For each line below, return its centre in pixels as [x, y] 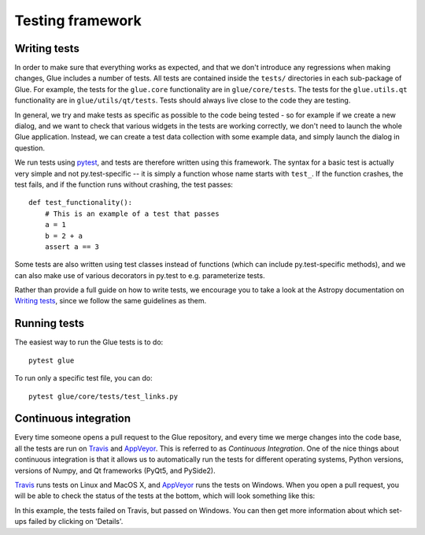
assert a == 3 [72, 247]
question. [30, 148]
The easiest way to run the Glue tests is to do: [89, 342]
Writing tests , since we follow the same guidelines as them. [111, 301]
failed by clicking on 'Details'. [76, 522]
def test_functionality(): [81, 202]
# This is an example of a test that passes [132, 214]
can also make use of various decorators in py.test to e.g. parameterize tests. [140, 275]
